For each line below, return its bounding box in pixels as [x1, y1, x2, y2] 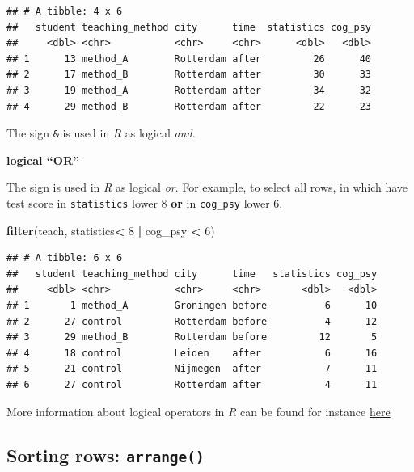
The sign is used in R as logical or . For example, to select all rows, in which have [6, 179, 408, 196]
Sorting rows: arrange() [6, 442, 205, 467]
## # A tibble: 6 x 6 [6, 252, 123, 264]
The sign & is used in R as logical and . [6, 124, 196, 141]
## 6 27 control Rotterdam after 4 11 [6, 379, 378, 390]
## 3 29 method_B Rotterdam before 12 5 [6, 331, 378, 343]
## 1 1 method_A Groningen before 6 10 [6, 300, 378, 312]
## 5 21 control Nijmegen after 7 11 [6, 363, 378, 375]
